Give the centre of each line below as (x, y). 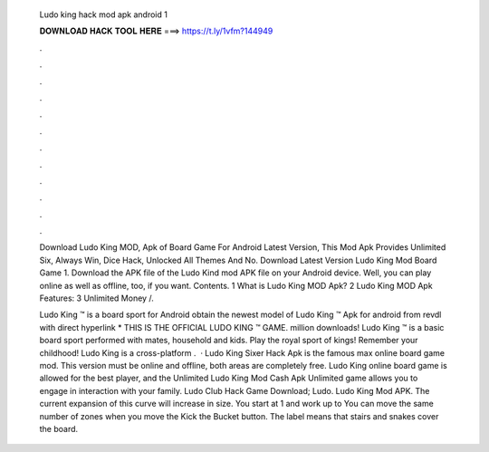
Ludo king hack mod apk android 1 (103, 14)
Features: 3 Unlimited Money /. (96, 298)
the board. (59, 428)
